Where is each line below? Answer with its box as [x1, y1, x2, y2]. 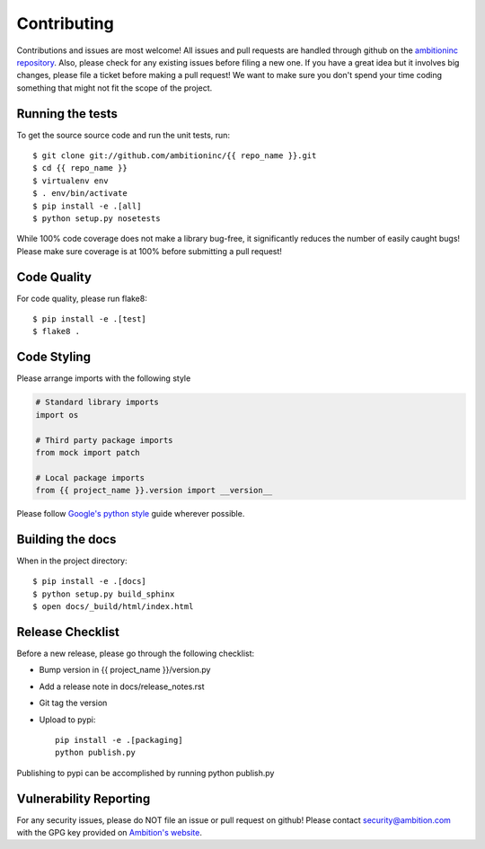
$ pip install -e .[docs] [32, 576, 147, 587]
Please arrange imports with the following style [16, 373, 191, 384]
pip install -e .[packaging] [55, 735, 183, 745]
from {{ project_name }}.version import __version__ [35, 485, 273, 496]
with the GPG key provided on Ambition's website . [16, 827, 202, 838]
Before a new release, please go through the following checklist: [16, 648, 255, 659]
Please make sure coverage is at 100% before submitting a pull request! [16, 245, 283, 256]
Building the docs [16, 531, 117, 547]
